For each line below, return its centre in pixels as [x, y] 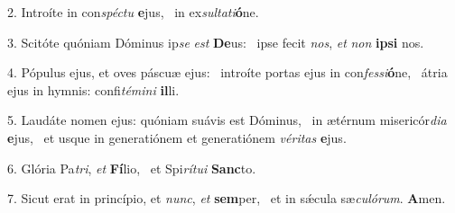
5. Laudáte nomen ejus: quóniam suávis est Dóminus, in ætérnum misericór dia [227, 120]
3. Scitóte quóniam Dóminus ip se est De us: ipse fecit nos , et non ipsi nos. [216, 42]
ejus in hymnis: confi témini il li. [93, 89]
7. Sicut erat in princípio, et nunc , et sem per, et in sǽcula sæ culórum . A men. [227, 198]
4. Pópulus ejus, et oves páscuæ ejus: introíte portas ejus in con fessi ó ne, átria [227, 72]
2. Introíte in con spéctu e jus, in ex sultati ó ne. [133, 12]
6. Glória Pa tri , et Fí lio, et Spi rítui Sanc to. [132, 168]
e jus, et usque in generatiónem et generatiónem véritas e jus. [177, 137]
